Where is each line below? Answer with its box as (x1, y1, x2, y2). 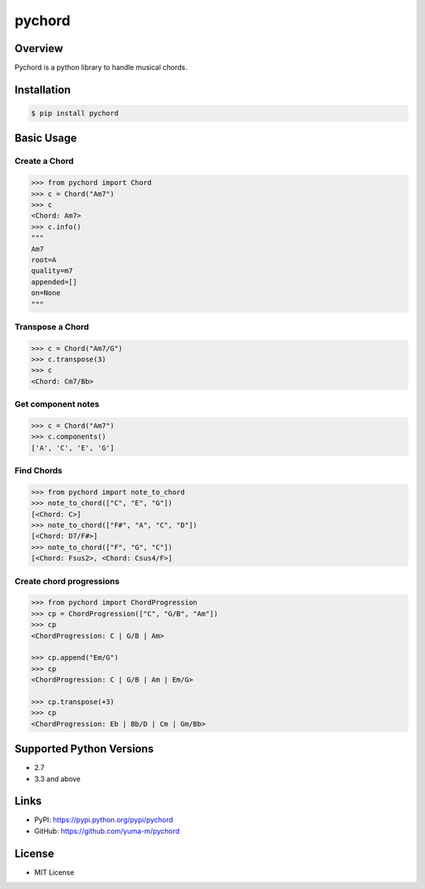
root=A (31, 255, 57, 264)
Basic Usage (14, 131, 77, 145)
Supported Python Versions (14, 743, 154, 756)
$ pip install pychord (31, 109, 119, 118)
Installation (14, 83, 71, 96)
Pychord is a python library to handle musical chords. (14, 63, 188, 72)
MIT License (34, 867, 75, 877)
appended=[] (31, 277, 78, 287)
